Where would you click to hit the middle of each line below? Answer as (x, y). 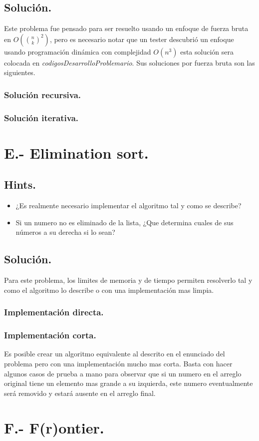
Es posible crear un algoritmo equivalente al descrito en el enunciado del (115, 354)
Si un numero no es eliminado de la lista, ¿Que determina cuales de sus (125, 222)
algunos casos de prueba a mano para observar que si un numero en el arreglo (123, 373)
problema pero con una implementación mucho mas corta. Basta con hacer (118, 364)
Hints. (20, 184)
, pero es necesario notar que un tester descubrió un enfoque (142, 39)
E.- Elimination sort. (76, 152)
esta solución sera (207, 51)
